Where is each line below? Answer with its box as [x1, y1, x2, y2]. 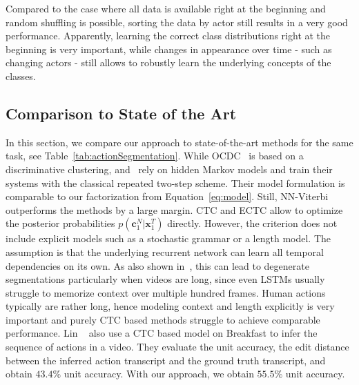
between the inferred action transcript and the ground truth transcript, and [6, 353, 326, 367]
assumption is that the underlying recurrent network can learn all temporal [6, 244, 324, 259]
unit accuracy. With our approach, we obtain [64, 366, 254, 381]
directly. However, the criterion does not [167, 216, 338, 230]
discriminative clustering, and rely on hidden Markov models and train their [6, 161, 333, 176]
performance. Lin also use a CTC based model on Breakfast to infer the [6, 326, 318, 340]
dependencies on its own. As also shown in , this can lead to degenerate [6, 258, 309, 273]
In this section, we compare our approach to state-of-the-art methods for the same [6, 135, 353, 149]
